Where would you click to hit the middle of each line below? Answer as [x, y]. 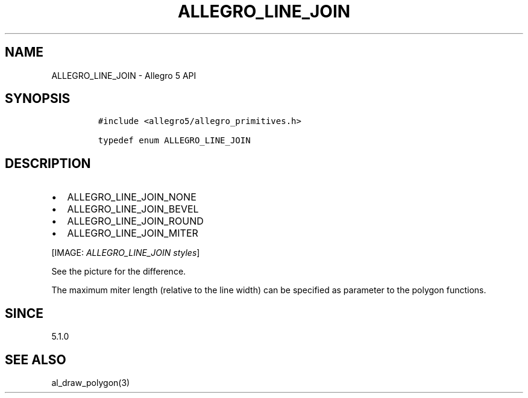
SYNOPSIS [38, 99]
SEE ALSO [36, 359]
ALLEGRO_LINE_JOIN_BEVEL [133, 209]
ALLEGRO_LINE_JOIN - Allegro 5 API [124, 75]
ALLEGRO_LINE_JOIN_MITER [133, 233]
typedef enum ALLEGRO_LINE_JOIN [174, 141]
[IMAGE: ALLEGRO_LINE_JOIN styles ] [126, 253]
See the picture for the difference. [119, 272]
